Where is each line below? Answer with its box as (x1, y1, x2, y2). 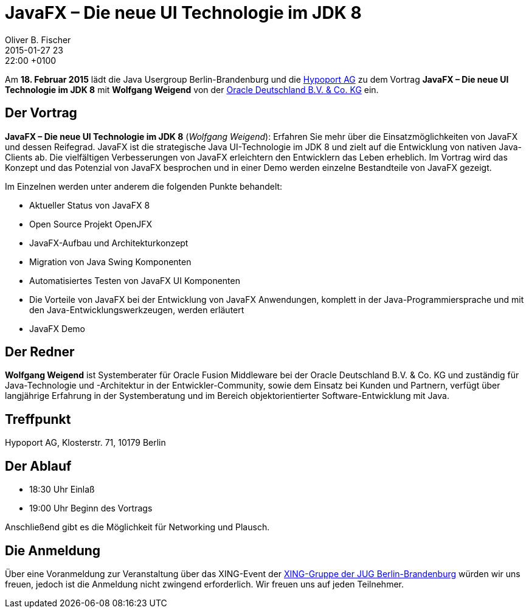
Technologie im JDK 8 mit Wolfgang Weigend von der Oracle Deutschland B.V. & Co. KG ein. (5, 84, 379, 95)
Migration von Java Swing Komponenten (29, 256, 192, 267)
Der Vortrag (5, 105, 77, 121)
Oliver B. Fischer (5, 34, 71, 45)
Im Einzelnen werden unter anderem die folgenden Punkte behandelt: (5, 181, 283, 192)
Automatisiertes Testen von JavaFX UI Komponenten (29, 275, 240, 286)
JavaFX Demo (29, 323, 85, 334)
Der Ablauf (5, 458, 72, 474)
